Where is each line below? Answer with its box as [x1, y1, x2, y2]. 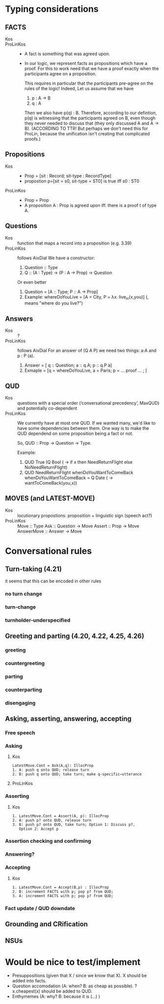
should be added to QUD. [41, 988, 93, 994]
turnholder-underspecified [5, 616, 71, 623]
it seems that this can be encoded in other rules [5, 578, 101, 584]
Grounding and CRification [5, 920, 88, 928]
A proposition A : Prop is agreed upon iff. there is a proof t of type [24, 202, 157, 208]
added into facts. [12, 978, 47, 984]
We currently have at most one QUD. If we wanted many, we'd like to [17, 420, 156, 426]
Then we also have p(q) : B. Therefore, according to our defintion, [24, 110, 157, 116]
